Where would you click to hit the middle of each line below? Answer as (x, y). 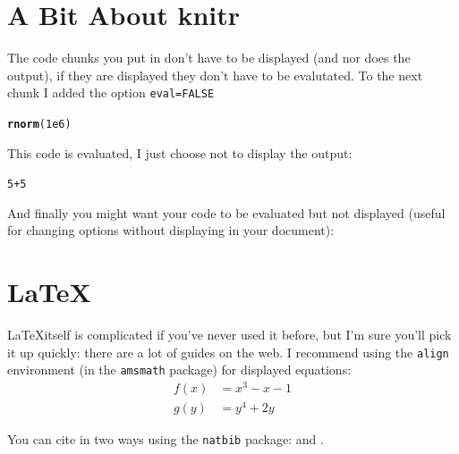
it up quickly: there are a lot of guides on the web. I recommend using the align (228, 352)
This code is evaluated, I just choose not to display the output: (180, 152)
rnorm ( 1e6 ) (39, 124)
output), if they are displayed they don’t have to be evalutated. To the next (215, 75)
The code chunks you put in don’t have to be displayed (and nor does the (209, 58)
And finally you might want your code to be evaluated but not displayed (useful (226, 212)
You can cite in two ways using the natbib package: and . (166, 439)
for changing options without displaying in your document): (171, 230)
